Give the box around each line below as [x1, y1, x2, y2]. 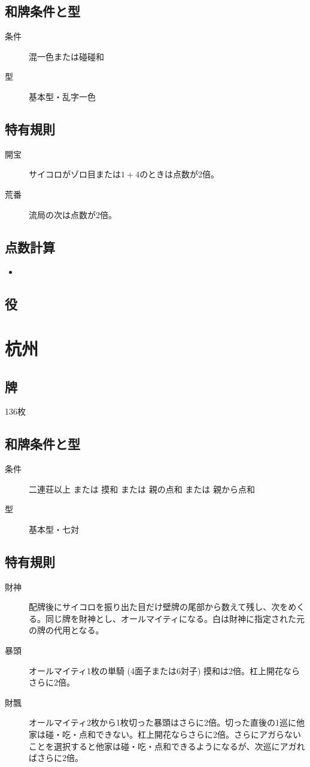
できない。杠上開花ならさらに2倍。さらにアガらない [95, 728, 301, 741]
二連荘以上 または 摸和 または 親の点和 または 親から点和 [29, 482, 255, 495]
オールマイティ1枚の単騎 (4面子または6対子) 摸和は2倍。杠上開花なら [29, 664, 300, 677]
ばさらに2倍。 [29, 751, 83, 764]
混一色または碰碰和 [29, 50, 104, 62]
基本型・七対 [29, 523, 79, 535]
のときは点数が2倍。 [139, 168, 220, 180]
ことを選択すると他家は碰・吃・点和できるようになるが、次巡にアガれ [29, 739, 305, 752]
